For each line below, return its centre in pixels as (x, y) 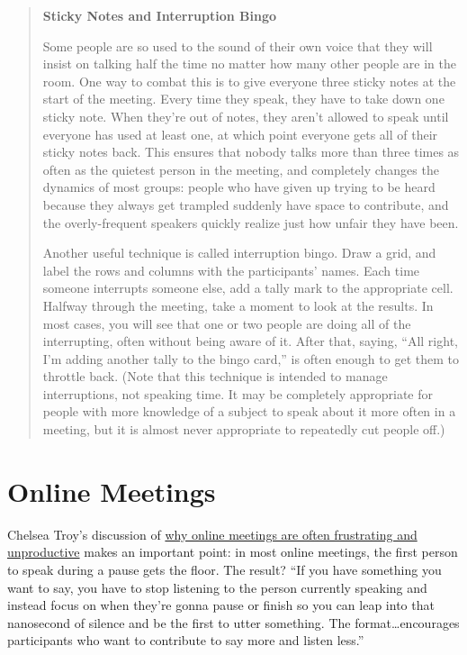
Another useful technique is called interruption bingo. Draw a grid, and (239, 253)
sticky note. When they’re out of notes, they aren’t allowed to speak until (246, 116)
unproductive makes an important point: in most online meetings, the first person (233, 552)
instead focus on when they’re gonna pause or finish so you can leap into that (221, 605)
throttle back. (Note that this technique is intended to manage (215, 376)
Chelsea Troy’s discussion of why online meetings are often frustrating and (212, 534)
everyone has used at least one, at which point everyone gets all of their (240, 134)
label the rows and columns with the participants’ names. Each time (231, 270)
